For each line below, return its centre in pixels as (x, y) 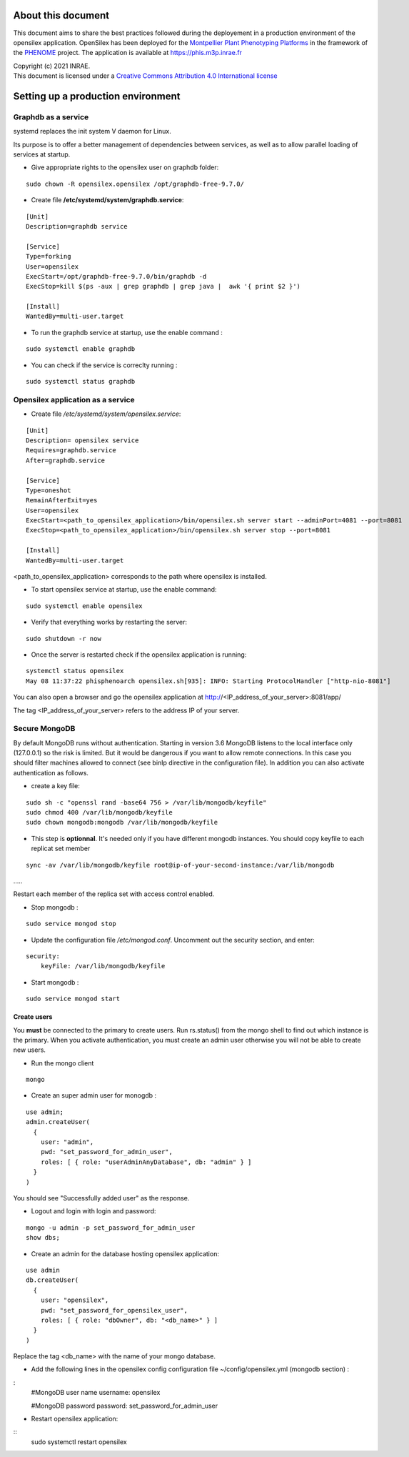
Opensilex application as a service (74, 399)
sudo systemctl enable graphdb (81, 349)
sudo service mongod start (73, 999)
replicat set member (61, 849)
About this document (61, 15)
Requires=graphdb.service (71, 451)
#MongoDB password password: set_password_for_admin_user (124, 1406)
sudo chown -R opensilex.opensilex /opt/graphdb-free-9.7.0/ (135, 184)
